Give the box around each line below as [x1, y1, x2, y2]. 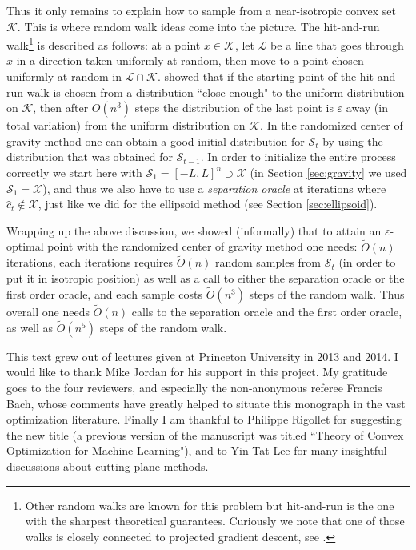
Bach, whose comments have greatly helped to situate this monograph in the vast [6, 395, 406, 411]
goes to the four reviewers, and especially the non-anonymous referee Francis [6, 379, 382, 396]
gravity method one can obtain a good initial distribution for [6, 132, 305, 149]
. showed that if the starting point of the [157, 68, 357, 85]
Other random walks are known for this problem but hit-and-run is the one [25, 496, 394, 513]
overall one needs [6, 303, 90, 320]
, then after [33, 99, 89, 116]
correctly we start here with [6, 164, 142, 180]
